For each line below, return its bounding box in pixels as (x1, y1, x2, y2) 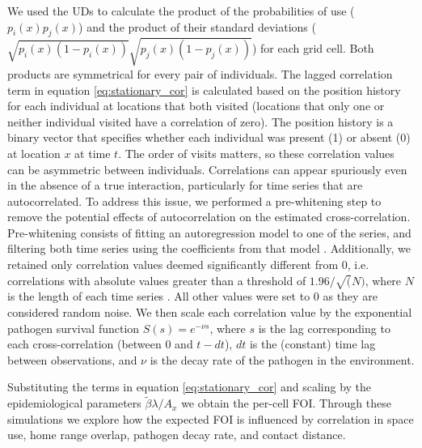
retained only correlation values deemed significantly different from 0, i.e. (7, 256, 369, 273)
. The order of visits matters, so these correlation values (118, 144, 395, 161)
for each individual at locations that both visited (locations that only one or (7, 97, 385, 114)
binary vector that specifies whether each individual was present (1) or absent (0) (7, 129, 411, 146)
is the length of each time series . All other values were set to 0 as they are (7, 288, 378, 305)
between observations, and (7, 351, 137, 368)
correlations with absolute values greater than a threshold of (7, 271, 306, 288)
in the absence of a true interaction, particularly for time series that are (7, 177, 363, 194)
